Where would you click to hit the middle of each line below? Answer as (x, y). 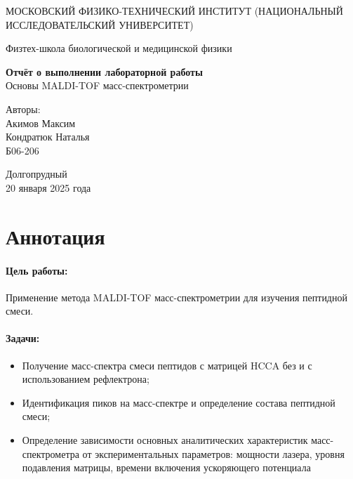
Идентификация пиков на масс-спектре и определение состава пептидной (179, 402)
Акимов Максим (41, 123)
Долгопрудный (36, 174)
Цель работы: (37, 270)
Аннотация (55, 236)
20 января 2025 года (48, 187)
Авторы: (23, 109)
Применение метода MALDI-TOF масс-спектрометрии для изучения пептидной (176, 297)
